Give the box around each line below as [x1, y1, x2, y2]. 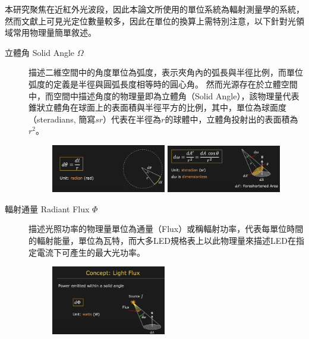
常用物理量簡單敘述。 [12, 26, 96, 39]
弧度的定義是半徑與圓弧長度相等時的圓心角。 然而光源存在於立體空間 [29, 77, 298, 90]
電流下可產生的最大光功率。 [36, 246, 145, 258]
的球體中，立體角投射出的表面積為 [165, 112, 298, 125]
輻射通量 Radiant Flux [5, 202, 90, 215]
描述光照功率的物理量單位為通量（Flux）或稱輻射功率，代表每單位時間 [29, 222, 304, 235]
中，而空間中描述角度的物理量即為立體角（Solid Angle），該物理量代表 [29, 89, 299, 102]
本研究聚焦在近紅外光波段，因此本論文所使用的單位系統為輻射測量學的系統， [5, 3, 304, 15]
